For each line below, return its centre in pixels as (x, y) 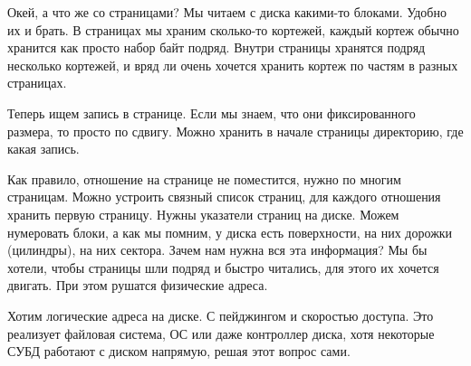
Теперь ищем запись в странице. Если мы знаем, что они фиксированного (211, 113)
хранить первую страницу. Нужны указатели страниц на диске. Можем (203, 214)
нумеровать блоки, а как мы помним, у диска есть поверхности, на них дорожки (230, 232)
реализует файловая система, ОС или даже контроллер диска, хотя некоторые (221, 333)
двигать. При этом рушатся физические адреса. (138, 285)
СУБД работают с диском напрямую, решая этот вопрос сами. (179, 351)
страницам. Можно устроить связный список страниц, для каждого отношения (224, 197)
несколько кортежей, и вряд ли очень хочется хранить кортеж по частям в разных (233, 65)
